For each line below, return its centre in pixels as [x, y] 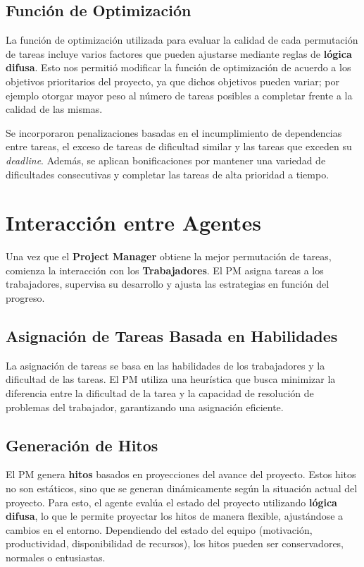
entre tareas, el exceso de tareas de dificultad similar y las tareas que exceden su [179, 146]
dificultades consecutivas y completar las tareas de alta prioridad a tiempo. [168, 174]
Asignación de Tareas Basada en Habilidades [172, 336]
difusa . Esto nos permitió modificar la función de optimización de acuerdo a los [178, 67]
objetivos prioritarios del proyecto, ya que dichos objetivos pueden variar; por [172, 81]
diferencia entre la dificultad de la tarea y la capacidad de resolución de [160, 393]
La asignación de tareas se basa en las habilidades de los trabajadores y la [165, 365]
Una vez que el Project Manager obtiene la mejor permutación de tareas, [169, 256]
